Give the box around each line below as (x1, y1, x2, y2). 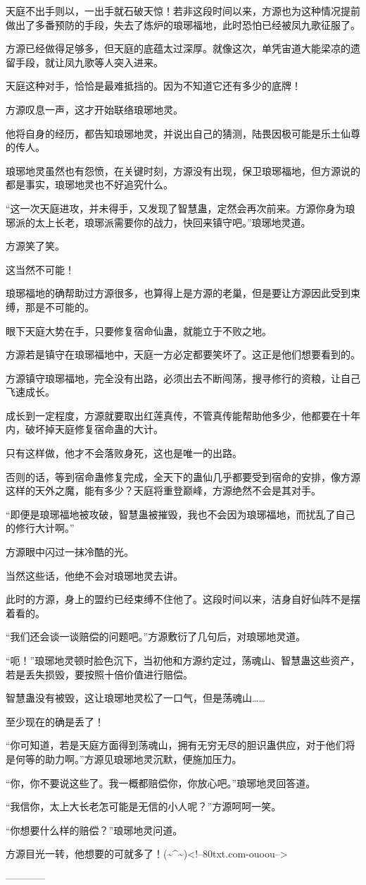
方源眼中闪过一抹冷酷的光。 (6, 544, 134, 559)
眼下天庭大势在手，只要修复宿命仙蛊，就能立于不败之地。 (6, 323, 272, 338)
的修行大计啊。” (6, 520, 75, 535)
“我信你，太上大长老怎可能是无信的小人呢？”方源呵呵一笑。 (6, 799, 282, 814)
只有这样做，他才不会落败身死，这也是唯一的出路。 (6, 446, 242, 460)
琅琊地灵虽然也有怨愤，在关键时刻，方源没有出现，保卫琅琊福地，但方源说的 (6, 163, 360, 178)
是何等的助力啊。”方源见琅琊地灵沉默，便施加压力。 (6, 751, 242, 766)
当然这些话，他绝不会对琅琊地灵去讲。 (6, 568, 183, 582)
